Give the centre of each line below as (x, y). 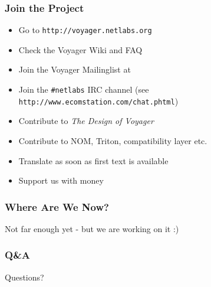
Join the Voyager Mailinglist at (75, 69)
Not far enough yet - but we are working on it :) (92, 228)
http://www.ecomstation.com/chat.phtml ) (98, 101)
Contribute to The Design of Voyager (86, 121)
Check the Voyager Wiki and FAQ (80, 49)
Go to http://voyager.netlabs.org (85, 30)
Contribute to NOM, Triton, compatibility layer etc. (113, 140)
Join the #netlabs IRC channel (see (84, 89)
